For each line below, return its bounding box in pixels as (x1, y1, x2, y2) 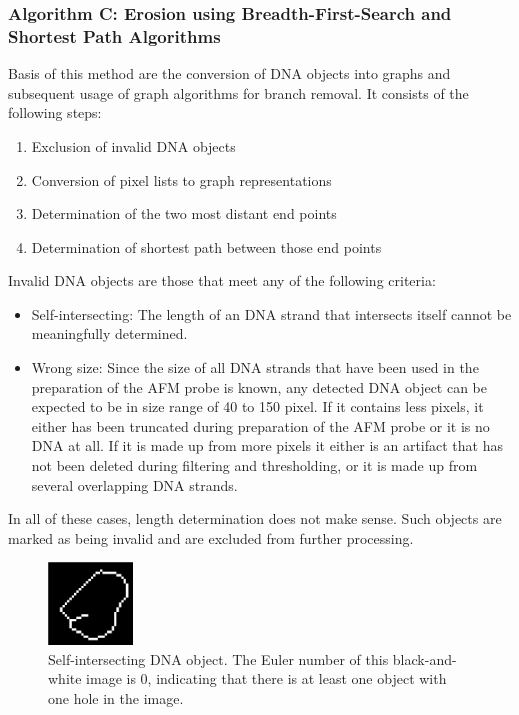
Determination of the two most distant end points (31, 203, 337, 224)
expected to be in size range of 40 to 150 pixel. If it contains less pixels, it (31, 396, 484, 417)
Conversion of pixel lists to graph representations (31, 169, 332, 190)
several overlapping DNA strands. (31, 474, 238, 495)
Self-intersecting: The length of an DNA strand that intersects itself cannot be (31, 303, 512, 324)
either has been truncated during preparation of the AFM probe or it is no (31, 415, 490, 436)
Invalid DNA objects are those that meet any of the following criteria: (8, 270, 436, 291)
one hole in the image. (48, 687, 184, 708)
